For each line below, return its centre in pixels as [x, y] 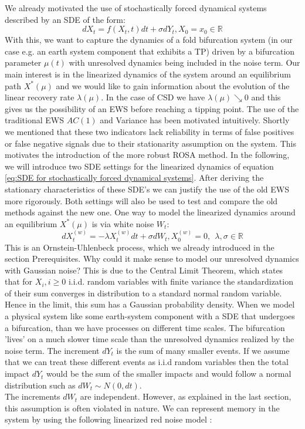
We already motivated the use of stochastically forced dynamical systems [136, 8]
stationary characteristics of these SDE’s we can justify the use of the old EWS [147, 189]
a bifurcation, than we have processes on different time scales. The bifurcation [145, 327]
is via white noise [123, 223]
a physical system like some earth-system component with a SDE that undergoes [150, 316]
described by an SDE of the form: [65, 19]
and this [266, 97]
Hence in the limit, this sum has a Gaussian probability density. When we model [150, 304]
